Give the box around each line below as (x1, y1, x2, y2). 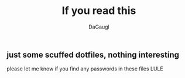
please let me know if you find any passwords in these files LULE (6, 65, 163, 72)
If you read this (61, 4, 136, 17)
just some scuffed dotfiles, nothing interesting (6, 49, 180, 59)
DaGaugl (88, 23, 110, 30)
